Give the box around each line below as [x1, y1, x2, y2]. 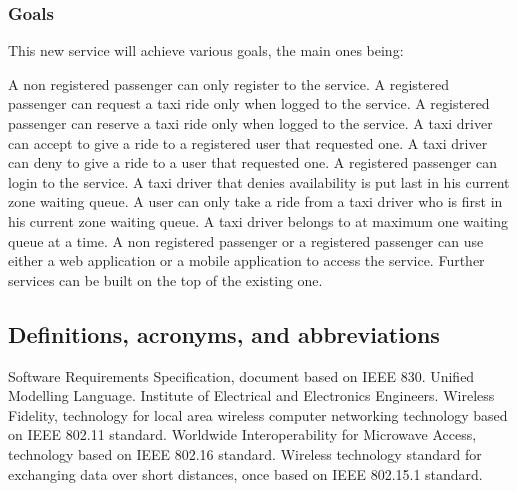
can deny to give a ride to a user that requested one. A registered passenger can [8, 152, 498, 173]
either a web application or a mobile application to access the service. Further [8, 250, 485, 271]
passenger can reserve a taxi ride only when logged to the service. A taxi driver [8, 113, 493, 133]
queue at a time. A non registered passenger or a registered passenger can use [8, 230, 484, 251]
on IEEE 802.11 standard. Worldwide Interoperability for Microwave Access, [8, 424, 477, 445]
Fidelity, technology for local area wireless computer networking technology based [8, 404, 508, 425]
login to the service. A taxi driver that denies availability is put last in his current [8, 171, 510, 192]
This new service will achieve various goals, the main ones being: [8, 40, 404, 61]
